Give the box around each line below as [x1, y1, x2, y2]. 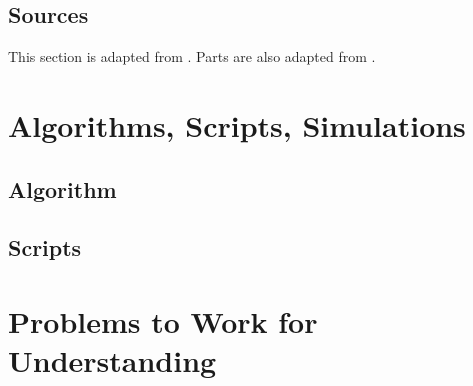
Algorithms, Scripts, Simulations [8, 104, 466, 145]
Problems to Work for [8, 300, 318, 341]
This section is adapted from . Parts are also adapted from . [8, 46, 376, 67]
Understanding [8, 340, 217, 381]
